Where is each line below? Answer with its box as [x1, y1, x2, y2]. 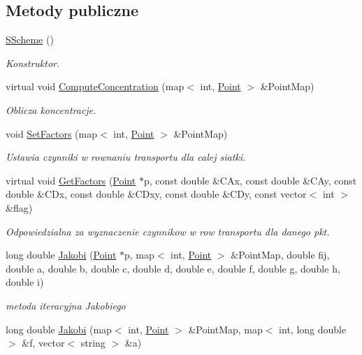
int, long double [279, 321, 347, 336]
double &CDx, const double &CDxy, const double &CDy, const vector [6, 187, 307, 201]
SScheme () [6, 32, 54, 47]
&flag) [6, 200, 33, 215]
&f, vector [22, 335, 65, 350]
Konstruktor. [6, 55, 60, 70]
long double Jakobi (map [6, 321, 112, 336]
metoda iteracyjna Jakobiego [6, 298, 126, 312]
